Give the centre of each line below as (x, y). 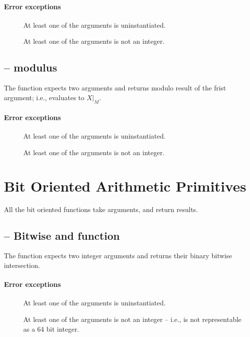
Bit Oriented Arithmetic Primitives (125, 186)
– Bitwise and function (62, 235)
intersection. (22, 265)
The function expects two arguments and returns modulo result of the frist (115, 88)
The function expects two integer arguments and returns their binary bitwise (118, 256)
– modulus (31, 67)
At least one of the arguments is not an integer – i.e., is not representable (133, 319)
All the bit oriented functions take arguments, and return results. (101, 209)
